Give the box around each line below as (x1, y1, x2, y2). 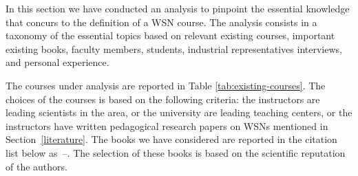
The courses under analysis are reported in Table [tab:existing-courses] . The (6, 78, 326, 92)
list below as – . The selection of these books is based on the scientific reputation (6, 145, 346, 159)
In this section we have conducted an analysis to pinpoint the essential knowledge (6, 1, 350, 15)
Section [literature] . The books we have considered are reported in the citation (6, 132, 337, 146)
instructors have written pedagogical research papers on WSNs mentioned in (6, 118, 328, 133)
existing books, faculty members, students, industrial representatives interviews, (6, 41, 342, 56)
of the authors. (6, 159, 67, 173)
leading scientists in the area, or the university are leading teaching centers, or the (6, 105, 352, 120)
